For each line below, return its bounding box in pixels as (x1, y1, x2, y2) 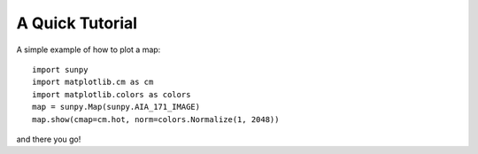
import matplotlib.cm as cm (32, 77, 154, 88)
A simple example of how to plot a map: (16, 44, 161, 55)
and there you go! (16, 134, 81, 144)
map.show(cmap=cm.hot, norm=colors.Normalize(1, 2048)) (32, 114, 280, 124)
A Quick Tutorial (16, 13, 137, 33)
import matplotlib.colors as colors (32, 89, 191, 99)
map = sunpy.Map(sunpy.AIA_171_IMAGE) (32, 102, 201, 112)
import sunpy (32, 65, 89, 74)
